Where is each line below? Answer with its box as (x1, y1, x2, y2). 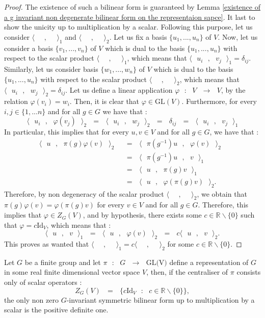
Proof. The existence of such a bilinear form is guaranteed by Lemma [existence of (4, 2, 260, 12)
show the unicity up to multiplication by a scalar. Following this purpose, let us (4, 21, 253, 32)
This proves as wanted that (4, 238, 89, 249)
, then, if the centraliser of (146, 267, 228, 277)
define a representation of (169, 256, 249, 267)
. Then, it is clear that (69, 96, 140, 107)
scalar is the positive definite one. (4, 304, 109, 315)
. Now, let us (218, 31, 258, 42)
